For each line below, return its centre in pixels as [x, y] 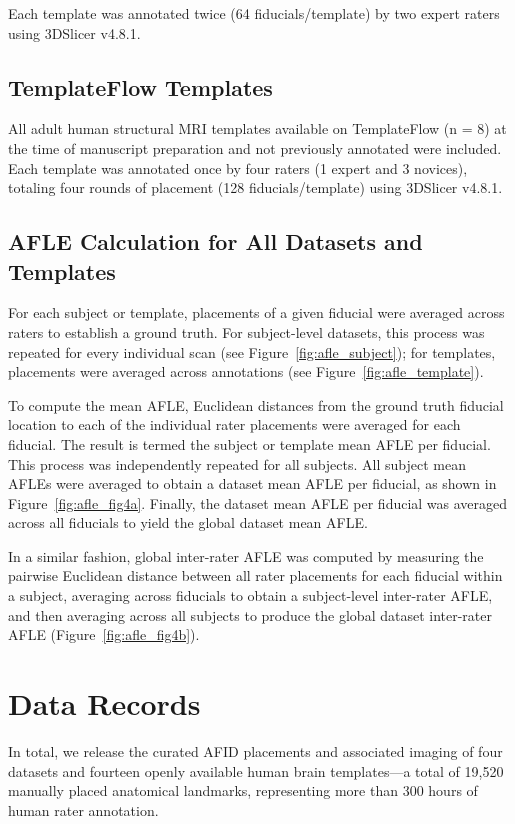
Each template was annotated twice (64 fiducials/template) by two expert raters [254, 13]
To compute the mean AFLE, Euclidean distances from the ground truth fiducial [256, 404]
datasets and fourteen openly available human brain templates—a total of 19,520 [256, 770]
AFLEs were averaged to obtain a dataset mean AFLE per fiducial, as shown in [252, 483]
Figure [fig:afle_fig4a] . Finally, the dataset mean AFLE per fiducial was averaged [258, 502]
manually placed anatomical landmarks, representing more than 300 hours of [243, 790]
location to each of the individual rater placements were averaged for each [234, 424]
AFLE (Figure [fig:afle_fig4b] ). [104, 634]
